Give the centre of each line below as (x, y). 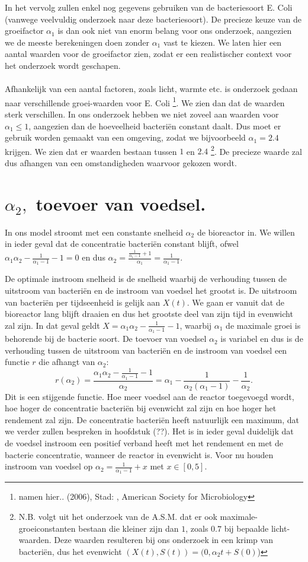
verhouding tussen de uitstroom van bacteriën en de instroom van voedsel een (146, 350)
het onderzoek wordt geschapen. (63, 65)
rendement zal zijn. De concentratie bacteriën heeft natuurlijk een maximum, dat (152, 419)
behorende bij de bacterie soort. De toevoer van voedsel (106, 339)
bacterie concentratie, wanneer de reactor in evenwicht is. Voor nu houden (139, 454)
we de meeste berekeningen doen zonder (77, 42)
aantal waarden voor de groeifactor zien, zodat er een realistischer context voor (148, 54)
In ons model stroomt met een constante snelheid (94, 232)
